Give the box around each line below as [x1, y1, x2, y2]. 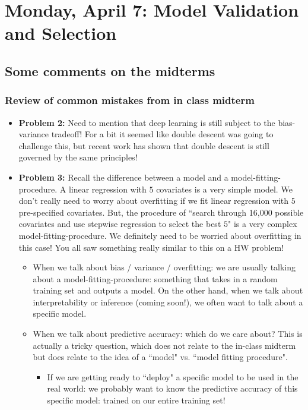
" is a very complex [228, 217, 297, 230]
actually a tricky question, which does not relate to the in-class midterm [33, 339, 296, 351]
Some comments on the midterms [5, 61, 215, 80]
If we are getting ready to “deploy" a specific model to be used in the [47, 370, 299, 383]
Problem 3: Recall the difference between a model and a [18, 171, 228, 183]
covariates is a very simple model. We [156, 182, 293, 195]
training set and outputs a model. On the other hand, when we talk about [33, 284, 303, 297]
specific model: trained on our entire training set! [47, 394, 226, 406]
